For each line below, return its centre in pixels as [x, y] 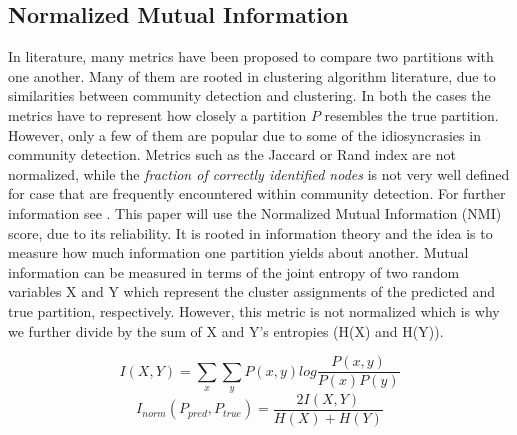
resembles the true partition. [411, 114]
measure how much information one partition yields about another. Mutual [238, 252]
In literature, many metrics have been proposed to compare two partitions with [251, 56]
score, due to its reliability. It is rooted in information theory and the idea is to [250, 232]
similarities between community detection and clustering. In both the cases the [249, 95]
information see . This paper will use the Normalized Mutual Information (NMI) [255, 212]
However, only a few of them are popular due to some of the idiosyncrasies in [244, 134]
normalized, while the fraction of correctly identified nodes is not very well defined [259, 173]
